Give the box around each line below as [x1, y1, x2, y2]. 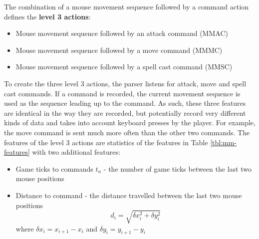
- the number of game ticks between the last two [103, 163, 252, 174]
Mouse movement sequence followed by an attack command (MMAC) [15, 28, 228, 38]
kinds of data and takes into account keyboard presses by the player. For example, [4, 117, 256, 128]
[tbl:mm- [210, 137, 237, 147]
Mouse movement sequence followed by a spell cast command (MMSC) [15, 61, 233, 72]
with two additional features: [32, 147, 120, 157]
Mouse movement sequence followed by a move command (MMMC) [15, 44, 223, 55]
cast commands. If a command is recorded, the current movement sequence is [4, 88, 241, 98]
